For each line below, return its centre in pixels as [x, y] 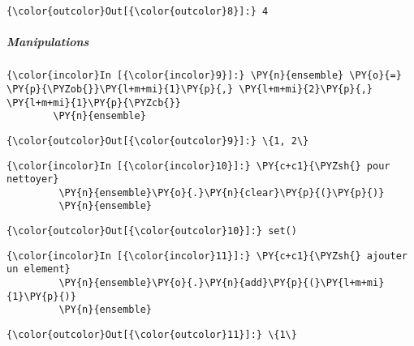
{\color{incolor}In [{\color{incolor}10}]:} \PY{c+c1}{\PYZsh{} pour [198, 166]
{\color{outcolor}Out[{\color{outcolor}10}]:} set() [152, 231]
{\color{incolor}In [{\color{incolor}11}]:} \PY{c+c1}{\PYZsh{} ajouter [207, 256]
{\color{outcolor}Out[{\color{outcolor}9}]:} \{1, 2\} [158, 141]
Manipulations [48, 42]
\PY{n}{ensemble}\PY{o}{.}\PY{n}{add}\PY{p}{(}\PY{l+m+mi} [222, 283]
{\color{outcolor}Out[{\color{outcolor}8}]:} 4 [138, 11]
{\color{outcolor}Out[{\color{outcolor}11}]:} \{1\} [152, 335]
